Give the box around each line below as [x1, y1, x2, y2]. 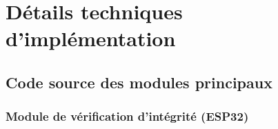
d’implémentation [6, 24, 176, 52]
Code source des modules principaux [6, 71, 272, 92]
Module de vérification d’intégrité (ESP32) [6, 108, 249, 125]
